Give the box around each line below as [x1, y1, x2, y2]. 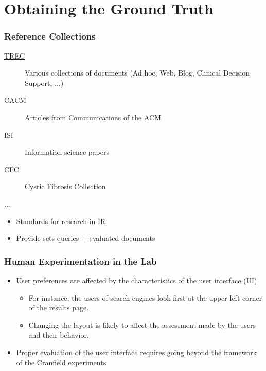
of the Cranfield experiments [16, 357, 107, 367]
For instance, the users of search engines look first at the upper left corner [28, 292, 262, 303]
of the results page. [28, 302, 89, 313]
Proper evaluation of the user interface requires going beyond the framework [16, 346, 257, 357]
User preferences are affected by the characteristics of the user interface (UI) [16, 274, 257, 285]
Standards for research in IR [16, 215, 106, 226]
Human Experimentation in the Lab [4, 254, 157, 267]
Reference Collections [4, 30, 96, 43]
